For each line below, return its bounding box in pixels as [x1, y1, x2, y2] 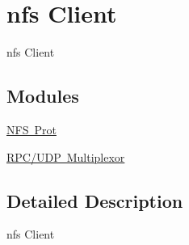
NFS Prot [6, 120, 57, 137]
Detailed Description [6, 188, 183, 213]
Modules [6, 83, 79, 108]
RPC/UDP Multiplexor [6, 148, 125, 165]
